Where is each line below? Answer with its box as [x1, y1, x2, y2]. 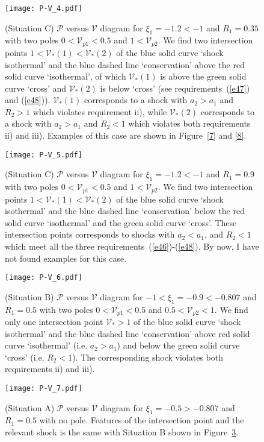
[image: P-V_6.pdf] [5, 273, 82, 282]
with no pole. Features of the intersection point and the [39, 414, 244, 426]
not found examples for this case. [5, 251, 127, 264]
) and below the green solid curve [117, 339, 240, 352]
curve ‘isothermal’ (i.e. [5, 339, 88, 352]
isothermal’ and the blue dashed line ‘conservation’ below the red [5, 204, 245, 217]
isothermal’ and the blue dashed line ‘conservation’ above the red [5, 58, 245, 71]
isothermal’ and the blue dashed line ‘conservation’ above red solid [5, 327, 250, 339]
